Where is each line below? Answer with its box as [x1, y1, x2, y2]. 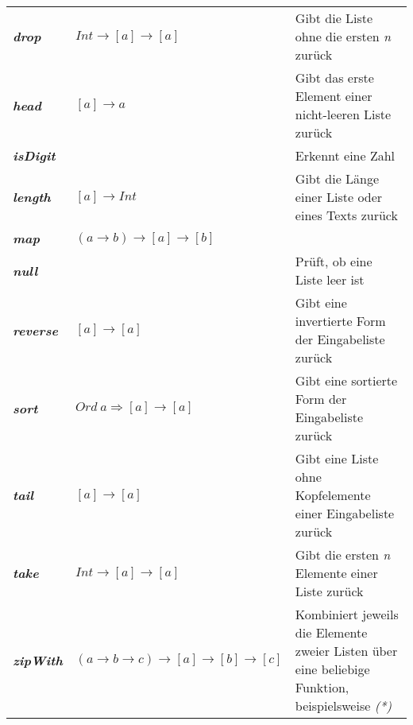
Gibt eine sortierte [295, 371, 398, 390]
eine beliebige [295, 660, 370, 678]
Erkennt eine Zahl [295, 146, 396, 165]
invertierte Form [295, 312, 386, 330]
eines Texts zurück [295, 206, 398, 224]
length [13, 188, 51, 206]
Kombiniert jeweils [295, 605, 399, 623]
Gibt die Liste [295, 9, 373, 27]
